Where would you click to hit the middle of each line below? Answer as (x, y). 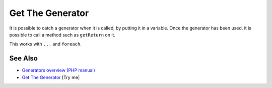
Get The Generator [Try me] (51, 77)
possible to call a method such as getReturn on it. (62, 34)
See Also (23, 58)
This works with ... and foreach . (45, 44)
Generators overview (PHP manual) (58, 70)
